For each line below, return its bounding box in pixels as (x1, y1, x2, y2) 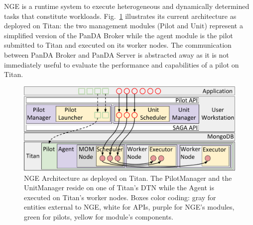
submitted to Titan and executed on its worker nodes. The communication (4, 40, 232, 50)
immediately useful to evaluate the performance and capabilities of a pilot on (4, 59, 239, 70)
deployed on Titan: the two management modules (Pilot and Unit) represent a (4, 20, 243, 31)
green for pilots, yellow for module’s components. (24, 211, 173, 222)
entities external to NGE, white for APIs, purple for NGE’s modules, (24, 202, 235, 212)
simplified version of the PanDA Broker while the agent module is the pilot (4, 30, 233, 40)
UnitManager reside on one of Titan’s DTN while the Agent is (24, 182, 214, 193)
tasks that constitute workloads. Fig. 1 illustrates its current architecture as (4, 10, 237, 21)
